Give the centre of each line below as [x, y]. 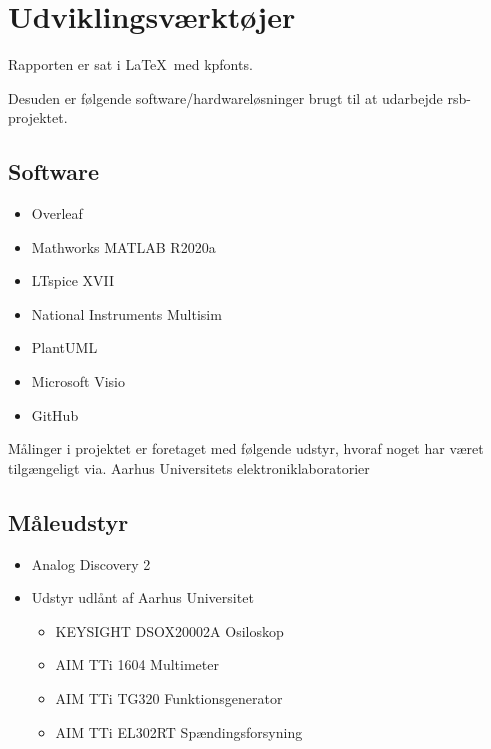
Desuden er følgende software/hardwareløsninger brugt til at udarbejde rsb [237, 97]
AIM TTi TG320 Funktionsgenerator [169, 698]
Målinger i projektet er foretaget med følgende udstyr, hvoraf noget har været [246, 448]
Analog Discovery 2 [91, 563]
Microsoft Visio [78, 381]
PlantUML [64, 347]
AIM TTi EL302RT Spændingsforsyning [179, 731]
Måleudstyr [68, 521]
